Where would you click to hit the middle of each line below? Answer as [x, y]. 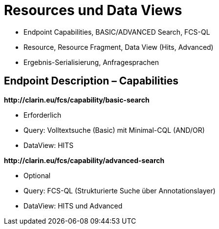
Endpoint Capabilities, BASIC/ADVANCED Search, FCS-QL [117, 32]
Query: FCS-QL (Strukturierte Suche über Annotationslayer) [120, 190]
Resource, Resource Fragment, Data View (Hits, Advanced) [119, 47]
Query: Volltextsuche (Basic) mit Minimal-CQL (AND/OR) [114, 130]
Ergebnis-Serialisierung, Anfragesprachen [91, 62]
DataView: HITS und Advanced [73, 206]
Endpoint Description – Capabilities [91, 81]
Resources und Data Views [93, 10]
